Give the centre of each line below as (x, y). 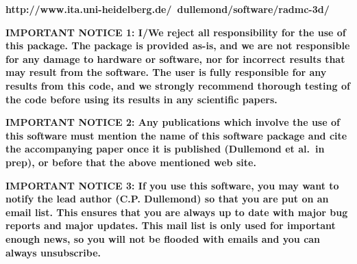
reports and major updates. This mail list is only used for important (171, 225)
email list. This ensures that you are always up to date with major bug (177, 212)
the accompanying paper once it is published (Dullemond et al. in (165, 149)
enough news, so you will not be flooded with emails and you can (163, 238)
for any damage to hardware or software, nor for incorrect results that (175, 58)
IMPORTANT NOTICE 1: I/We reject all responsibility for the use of (176, 32)
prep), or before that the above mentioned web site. (131, 162)
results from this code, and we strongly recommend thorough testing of (178, 85)
